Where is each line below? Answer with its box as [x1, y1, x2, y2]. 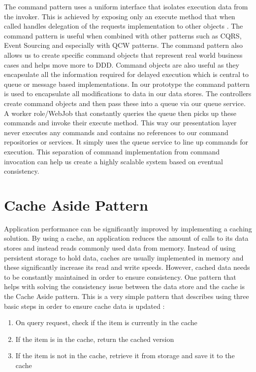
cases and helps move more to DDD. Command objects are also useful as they [4, 59, 239, 70]
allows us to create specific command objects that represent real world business [4, 49, 243, 60]
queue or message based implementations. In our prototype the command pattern [4, 78, 250, 89]
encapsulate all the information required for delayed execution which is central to [4, 69, 249, 79]
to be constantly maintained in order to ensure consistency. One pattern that [4, 271, 236, 282]
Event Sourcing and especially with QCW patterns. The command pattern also [4, 40, 243, 50]
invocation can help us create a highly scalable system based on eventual [4, 156, 223, 166]
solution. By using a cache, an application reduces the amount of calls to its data [4, 233, 249, 243]
